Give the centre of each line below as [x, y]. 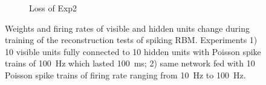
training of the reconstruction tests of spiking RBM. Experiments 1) [131, 40]
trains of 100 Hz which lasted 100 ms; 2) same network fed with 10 [130, 63]
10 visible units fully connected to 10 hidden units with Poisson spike [133, 51]
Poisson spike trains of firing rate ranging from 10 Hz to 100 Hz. [125, 75]
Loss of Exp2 [53, 8]
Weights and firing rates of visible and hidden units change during [127, 28]
